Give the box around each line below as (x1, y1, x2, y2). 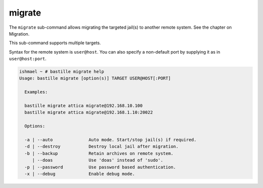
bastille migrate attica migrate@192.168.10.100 (24, 103, 143, 109)
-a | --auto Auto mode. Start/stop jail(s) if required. (24, 137, 197, 142)
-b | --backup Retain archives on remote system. (24, 150, 174, 156)
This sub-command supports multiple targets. (9, 40, 101, 46)
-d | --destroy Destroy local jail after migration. (24, 144, 179, 150)
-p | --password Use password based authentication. (24, 164, 176, 170)
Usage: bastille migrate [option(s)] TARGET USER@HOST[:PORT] (19, 75, 171, 81)
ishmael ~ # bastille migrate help (19, 69, 104, 75)
